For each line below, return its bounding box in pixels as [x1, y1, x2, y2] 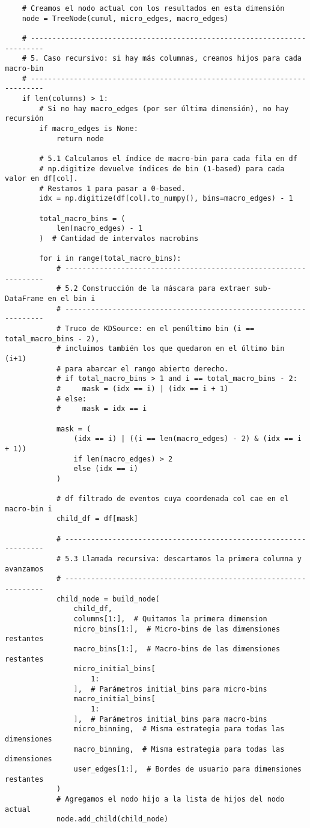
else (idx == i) [73, 464, 138, 473]
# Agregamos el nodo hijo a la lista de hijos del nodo [56, 794, 285, 803]
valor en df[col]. [5, 174, 78, 183]
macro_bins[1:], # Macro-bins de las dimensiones [73, 645, 281, 653]
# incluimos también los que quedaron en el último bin [56, 344, 285, 353]
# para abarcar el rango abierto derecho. [56, 364, 229, 373]
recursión [5, 114, 44, 123]
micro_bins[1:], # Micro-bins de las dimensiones [73, 624, 281, 633]
